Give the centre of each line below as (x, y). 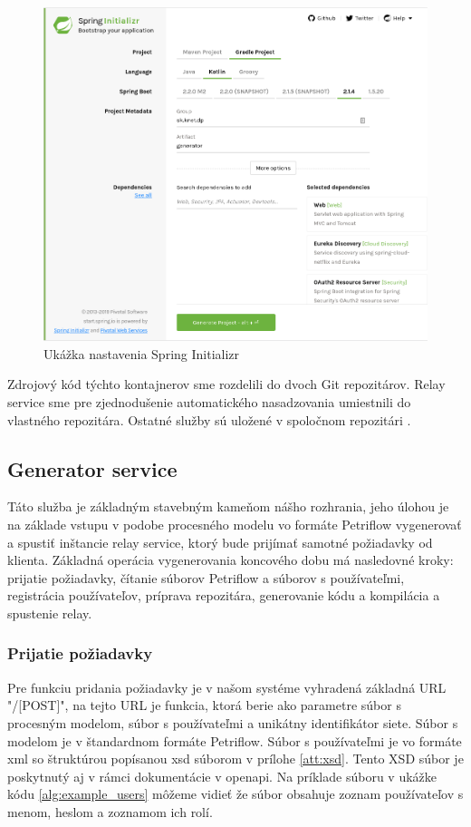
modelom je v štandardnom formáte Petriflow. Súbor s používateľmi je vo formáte (235, 740)
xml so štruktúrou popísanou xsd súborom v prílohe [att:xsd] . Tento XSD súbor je (235, 759)
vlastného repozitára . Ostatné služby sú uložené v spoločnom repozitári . (209, 419)
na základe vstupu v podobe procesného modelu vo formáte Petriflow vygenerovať (235, 524)
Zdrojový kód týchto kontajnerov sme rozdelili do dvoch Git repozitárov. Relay (226, 384)
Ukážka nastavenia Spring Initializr (142, 353)
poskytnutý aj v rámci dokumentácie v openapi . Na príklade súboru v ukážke (222, 776)
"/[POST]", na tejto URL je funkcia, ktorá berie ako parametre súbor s (204, 705)
